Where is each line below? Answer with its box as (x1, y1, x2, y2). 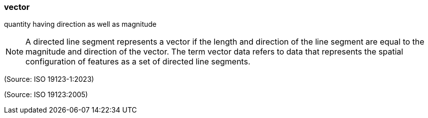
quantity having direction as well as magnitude (4, 20, 157, 29)
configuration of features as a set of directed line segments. (25, 57, 250, 67)
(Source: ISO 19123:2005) (4, 90, 88, 99)
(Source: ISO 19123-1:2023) (4, 75, 94, 84)
